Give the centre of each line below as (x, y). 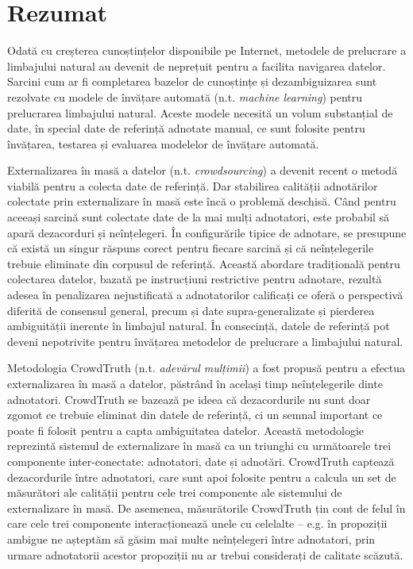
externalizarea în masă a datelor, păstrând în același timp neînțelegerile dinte (195, 383)
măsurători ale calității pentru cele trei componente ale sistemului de (175, 492)
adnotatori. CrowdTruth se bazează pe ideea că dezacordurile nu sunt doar (189, 399)
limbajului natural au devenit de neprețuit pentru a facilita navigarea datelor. (197, 65)
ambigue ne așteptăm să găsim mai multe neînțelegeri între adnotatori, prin (191, 538)
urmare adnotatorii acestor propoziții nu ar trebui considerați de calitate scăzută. (205, 554)
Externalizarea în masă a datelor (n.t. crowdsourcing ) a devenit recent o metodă (203, 170)
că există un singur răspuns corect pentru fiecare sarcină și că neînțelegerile (191, 248)
